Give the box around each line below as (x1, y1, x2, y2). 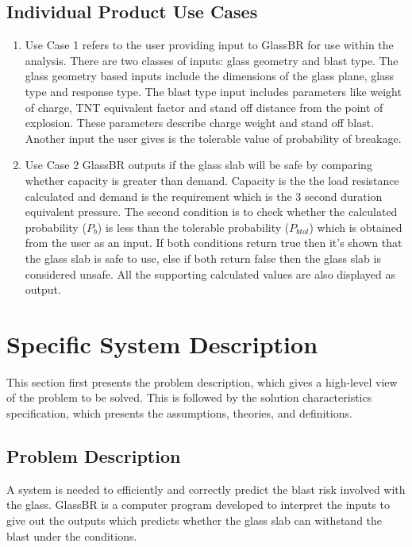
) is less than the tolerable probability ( (97, 218, 290, 235)
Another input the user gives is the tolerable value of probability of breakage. (25, 129, 402, 146)
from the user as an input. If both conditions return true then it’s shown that (25, 234, 402, 251)
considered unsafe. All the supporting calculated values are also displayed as (25, 265, 395, 282)
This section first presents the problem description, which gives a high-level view (6, 373, 398, 390)
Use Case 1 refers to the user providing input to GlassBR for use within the (25, 37, 394, 53)
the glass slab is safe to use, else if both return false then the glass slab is (25, 249, 381, 266)
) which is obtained (309, 218, 402, 235)
